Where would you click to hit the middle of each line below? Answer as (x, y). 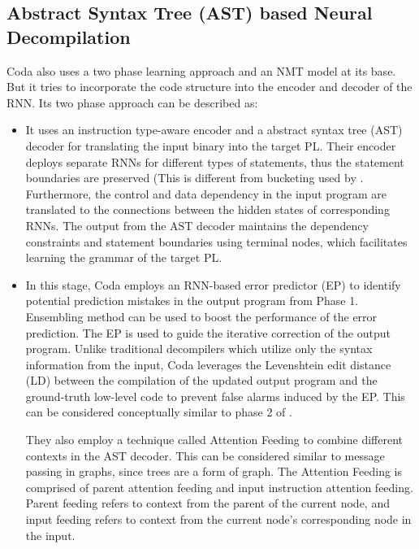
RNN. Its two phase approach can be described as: (132, 102)
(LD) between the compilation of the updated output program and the (201, 380)
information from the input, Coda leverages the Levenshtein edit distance (208, 364)
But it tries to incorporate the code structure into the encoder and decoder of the (209, 87)
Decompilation (69, 36)
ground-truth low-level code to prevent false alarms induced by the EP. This (215, 396)
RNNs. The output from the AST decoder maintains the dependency (197, 225)
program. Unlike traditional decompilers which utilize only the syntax (199, 349)
